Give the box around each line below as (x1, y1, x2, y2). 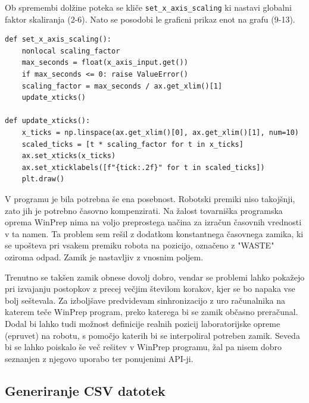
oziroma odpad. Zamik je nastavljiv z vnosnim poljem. (5, 250, 204, 263)
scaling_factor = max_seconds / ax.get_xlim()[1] (21, 81, 223, 90)
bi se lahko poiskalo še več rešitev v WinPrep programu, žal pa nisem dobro (5, 341, 282, 353)
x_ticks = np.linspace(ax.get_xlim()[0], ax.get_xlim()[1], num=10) (21, 128, 299, 137)
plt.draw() (21, 175, 65, 184)
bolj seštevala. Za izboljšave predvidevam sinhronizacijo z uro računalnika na (5, 294, 286, 306)
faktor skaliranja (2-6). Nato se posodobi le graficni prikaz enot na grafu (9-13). (5, 12, 295, 25)
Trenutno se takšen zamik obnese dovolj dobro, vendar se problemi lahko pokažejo (5, 270, 305, 283)
